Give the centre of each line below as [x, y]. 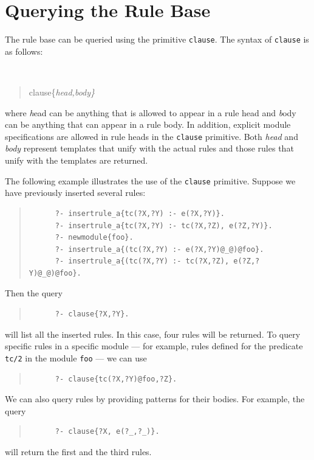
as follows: [24, 51]
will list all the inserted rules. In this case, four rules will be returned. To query [153, 334]
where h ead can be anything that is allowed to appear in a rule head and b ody [151, 112]
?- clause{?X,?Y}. [92, 314]
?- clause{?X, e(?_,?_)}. [107, 432]
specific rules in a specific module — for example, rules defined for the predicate [154, 346]
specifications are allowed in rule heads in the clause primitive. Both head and [152, 136]
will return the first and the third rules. [78, 451]
